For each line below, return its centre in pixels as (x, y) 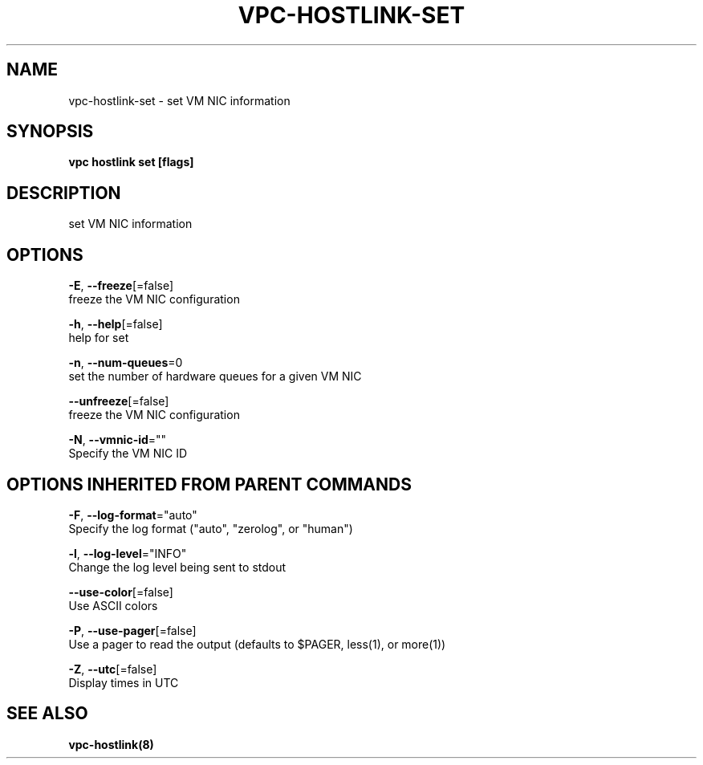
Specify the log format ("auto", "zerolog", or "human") (211, 528)
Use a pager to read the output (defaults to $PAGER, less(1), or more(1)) (257, 644)
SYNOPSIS (50, 132)
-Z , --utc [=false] (113, 669)
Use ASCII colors (113, 605)
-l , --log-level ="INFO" (128, 553)
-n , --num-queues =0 (126, 363)
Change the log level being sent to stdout (177, 567)
